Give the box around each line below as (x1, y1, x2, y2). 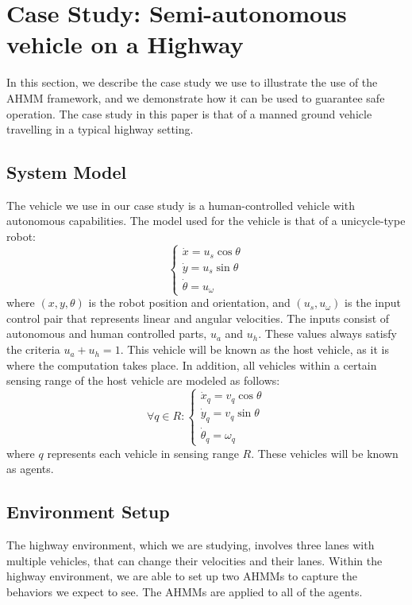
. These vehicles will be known (251, 444, 399, 461)
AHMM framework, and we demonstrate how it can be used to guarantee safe (6, 89, 385, 106)
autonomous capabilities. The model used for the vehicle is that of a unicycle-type (6, 212, 406, 229)
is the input (345, 294, 401, 311)
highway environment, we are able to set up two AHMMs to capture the (6, 568, 358, 584)
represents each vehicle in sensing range (47, 444, 239, 461)
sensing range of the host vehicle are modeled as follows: (6, 372, 280, 389)
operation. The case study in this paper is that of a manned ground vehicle (6, 105, 372, 122)
